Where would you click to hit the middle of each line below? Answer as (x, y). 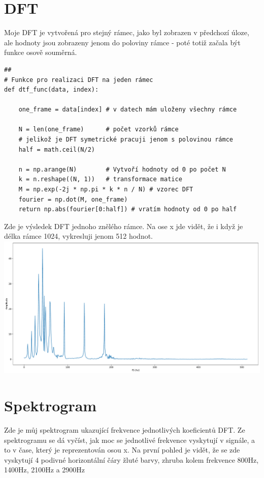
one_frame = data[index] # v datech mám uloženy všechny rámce (128, 110)
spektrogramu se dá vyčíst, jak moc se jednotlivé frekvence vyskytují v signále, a (130, 440)
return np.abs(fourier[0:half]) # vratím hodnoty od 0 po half (128, 209)
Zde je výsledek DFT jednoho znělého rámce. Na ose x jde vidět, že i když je (124, 226)
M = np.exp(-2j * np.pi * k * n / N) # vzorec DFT (106, 190)
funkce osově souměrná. (41, 52)
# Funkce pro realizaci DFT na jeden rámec (79, 80)
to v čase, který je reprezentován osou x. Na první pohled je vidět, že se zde (122, 450)
